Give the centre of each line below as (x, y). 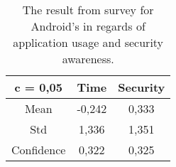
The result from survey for (88, 10)
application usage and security (88, 42)
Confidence (39, 150)
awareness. (88, 59)
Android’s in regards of (88, 26)
